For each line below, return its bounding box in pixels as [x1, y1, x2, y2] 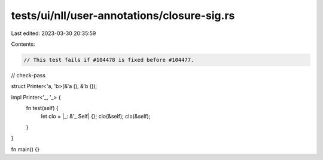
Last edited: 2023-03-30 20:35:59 [11, 30, 96, 37]
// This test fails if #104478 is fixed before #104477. [23, 57, 194, 63]
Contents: [11, 40, 35, 48]
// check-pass [11, 71, 46, 79]
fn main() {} [11, 146, 40, 153]
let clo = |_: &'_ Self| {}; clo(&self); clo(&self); [41, 113, 151, 120]
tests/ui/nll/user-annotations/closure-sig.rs [11, 9, 235, 22]
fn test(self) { [26, 105, 59, 112]
